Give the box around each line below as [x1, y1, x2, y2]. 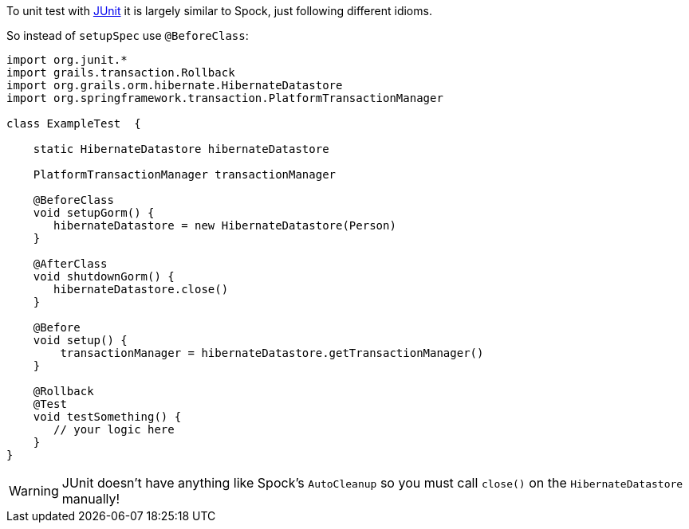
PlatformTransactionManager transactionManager [33, 168, 337, 181]
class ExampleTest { [6, 117, 141, 130]
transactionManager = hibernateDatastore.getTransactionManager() [60, 347, 484, 359]
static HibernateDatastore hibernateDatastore [33, 143, 329, 155]
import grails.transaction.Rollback [6, 66, 235, 79]
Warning [9, 483, 59, 499]
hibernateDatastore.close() [53, 283, 229, 296]
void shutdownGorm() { [33, 270, 175, 283]
